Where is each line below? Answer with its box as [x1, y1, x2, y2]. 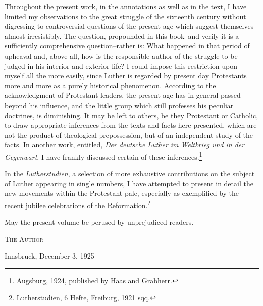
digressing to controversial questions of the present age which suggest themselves [5, 21, 254, 31]
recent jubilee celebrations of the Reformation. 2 [5, 198, 151, 210]
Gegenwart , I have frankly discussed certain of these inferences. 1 [5, 149, 202, 162]
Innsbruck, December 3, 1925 [5, 250, 94, 261]
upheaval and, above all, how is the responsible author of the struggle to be [5, 50, 238, 61]
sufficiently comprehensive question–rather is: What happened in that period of [5, 40, 250, 51]
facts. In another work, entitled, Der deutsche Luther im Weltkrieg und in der [5, 139, 245, 150]
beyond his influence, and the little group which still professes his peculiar [5, 99, 234, 110]
